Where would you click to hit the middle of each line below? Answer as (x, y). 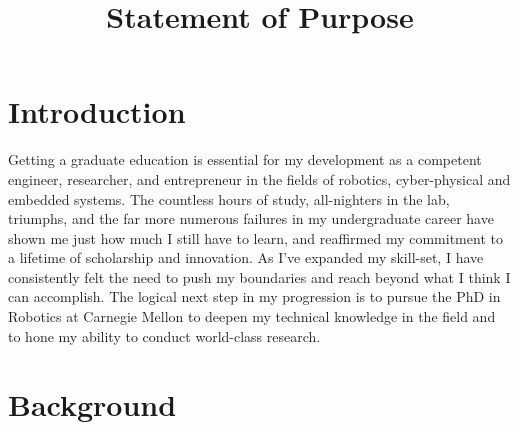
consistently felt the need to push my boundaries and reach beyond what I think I (259, 276)
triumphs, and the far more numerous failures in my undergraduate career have (251, 218)
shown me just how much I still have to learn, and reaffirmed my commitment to (255, 237)
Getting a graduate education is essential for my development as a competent (245, 159)
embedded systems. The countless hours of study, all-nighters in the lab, (229, 198)
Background (92, 404)
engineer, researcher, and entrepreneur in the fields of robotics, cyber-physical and (259, 178)
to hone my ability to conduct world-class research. (164, 335)
